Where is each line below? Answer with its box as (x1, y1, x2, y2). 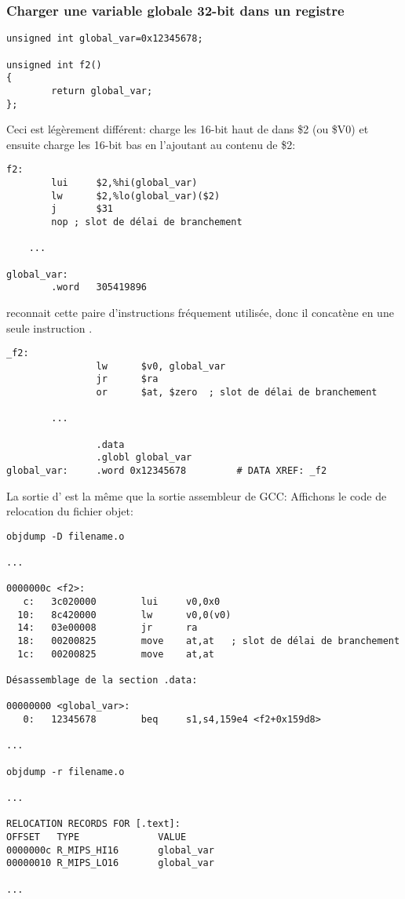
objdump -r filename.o (6, 766, 125, 777)
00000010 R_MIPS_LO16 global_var (6, 857, 214, 869)
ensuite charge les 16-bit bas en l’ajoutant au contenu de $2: (6, 136, 296, 152)
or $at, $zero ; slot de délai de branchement (96, 387, 378, 399)
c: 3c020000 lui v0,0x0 (23, 596, 221, 608)
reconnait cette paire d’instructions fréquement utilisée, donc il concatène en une (6, 304, 394, 320)
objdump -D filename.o (6, 530, 125, 542)
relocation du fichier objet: (6, 503, 133, 519)
